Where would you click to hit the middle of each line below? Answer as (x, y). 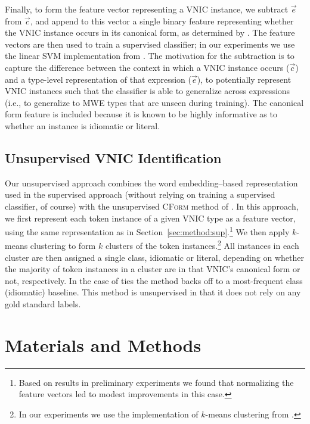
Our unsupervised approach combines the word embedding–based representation (151, 183)
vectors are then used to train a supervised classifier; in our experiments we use (150, 44)
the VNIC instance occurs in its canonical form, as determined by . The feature (150, 32)
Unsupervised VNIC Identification (113, 158)
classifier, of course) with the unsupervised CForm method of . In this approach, (152, 206)
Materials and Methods (103, 344)
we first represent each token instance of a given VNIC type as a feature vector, (150, 218)
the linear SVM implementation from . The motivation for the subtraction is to (150, 56)
